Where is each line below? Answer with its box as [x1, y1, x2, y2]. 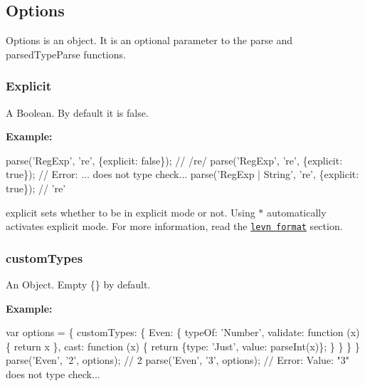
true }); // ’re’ [6, 180, 66, 195]
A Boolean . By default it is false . [6, 105, 149, 120]
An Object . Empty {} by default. [6, 277, 151, 292]
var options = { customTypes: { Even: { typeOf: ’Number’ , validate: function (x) [6, 325, 360, 340]
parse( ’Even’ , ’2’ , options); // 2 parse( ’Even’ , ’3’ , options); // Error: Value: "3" [6, 353, 350, 367]
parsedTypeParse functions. [6, 46, 126, 61]
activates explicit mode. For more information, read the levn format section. [6, 219, 343, 234]
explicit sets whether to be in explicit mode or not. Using [6, 204, 255, 219]
